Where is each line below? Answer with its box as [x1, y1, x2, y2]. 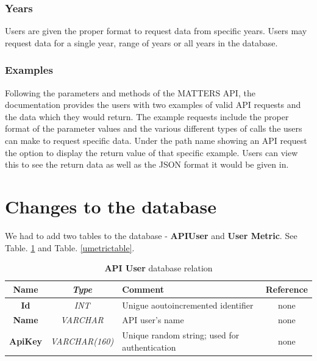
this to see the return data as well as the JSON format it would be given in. [5, 158, 289, 171]
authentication [122, 340, 176, 353]
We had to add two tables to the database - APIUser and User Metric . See [5, 229, 297, 241]
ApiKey [9, 335, 43, 348]
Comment [122, 282, 164, 295]
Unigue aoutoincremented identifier [122, 298, 254, 311]
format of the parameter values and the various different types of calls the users [5, 122, 302, 135]
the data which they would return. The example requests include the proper [5, 110, 289, 123]
